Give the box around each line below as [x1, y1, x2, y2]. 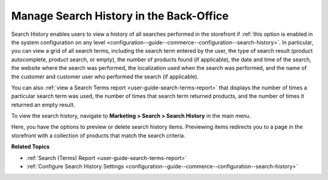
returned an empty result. [11, 101, 75, 108]
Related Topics [11, 143, 50, 150]
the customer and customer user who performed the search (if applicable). [11, 73, 199, 80]
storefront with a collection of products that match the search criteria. [11, 131, 186, 139]
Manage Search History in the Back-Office [11, 9, 229, 22]
